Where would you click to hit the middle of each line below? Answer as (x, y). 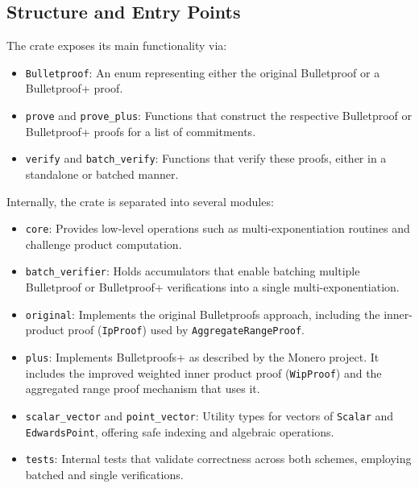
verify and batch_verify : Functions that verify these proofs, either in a (206, 158)
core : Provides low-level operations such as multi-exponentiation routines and (218, 228)
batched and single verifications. (104, 474)
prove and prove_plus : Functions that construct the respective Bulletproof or (218, 116)
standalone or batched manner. (102, 174)
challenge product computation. (104, 244)
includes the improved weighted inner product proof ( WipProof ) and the (203, 372)
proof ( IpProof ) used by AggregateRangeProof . (187, 330)
